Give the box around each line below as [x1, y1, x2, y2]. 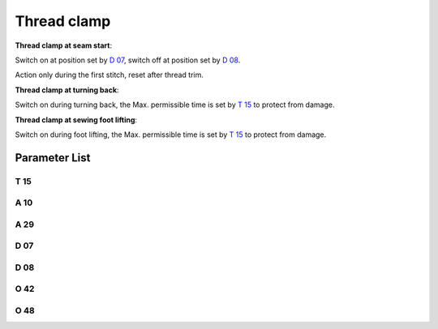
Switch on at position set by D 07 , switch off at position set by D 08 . [15, 55, 241, 65]
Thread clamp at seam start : [15, 41, 113, 50]
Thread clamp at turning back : [15, 85, 119, 95]
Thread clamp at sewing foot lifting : [15, 114, 138, 125]
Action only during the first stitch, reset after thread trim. [15, 70, 204, 80]
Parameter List [15, 151, 91, 164]
